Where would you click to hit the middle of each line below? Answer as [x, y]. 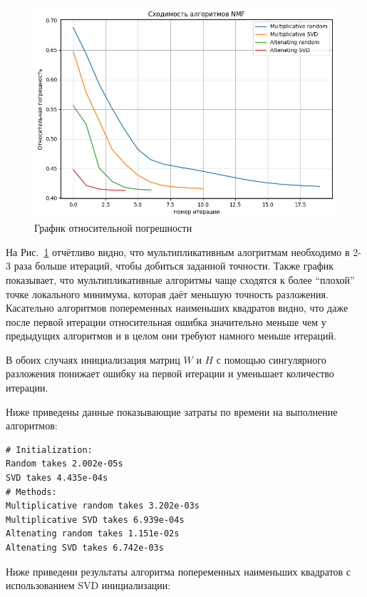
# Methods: [31, 492]
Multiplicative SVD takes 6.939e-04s [95, 520]
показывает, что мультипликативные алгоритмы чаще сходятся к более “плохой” [180, 279]
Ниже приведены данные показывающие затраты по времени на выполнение [172, 411]
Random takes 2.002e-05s [64, 464]
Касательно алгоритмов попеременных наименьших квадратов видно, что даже [177, 308]
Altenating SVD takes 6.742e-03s [85, 548]
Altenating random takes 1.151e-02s [93, 534]
